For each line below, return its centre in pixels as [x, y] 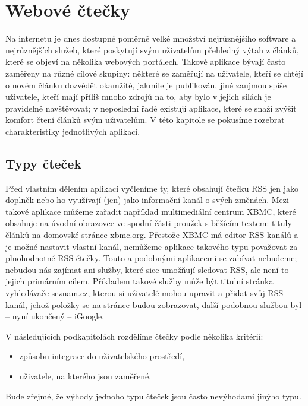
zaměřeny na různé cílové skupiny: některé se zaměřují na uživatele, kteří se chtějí [154, 73]
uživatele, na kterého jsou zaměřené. [85, 375]
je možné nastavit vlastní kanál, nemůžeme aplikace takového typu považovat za [152, 246]
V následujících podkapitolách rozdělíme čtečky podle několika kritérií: [134, 336]
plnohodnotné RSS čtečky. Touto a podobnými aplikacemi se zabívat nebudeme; [151, 258]
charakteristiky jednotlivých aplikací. [73, 131]
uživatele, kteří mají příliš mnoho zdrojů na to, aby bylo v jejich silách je [138, 96]
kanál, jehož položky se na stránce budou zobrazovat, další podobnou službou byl [154, 304]
